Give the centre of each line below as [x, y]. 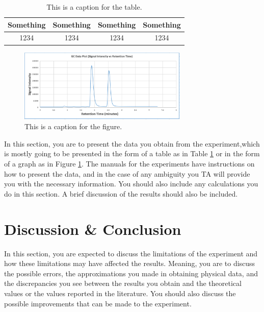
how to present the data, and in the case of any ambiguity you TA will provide [127, 173]
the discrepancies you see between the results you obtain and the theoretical [123, 283]
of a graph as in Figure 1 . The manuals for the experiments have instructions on [129, 164]
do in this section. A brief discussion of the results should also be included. [121, 193]
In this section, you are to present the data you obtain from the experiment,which [132, 143]
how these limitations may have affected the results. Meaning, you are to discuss [130, 263]
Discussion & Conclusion [93, 229]
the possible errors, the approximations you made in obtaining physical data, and [131, 273]
